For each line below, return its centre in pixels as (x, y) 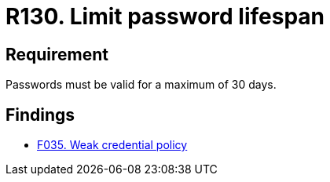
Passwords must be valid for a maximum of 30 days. (141, 85)
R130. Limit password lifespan (165, 16)
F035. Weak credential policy (112, 145)
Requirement (57, 54)
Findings (40, 115)
